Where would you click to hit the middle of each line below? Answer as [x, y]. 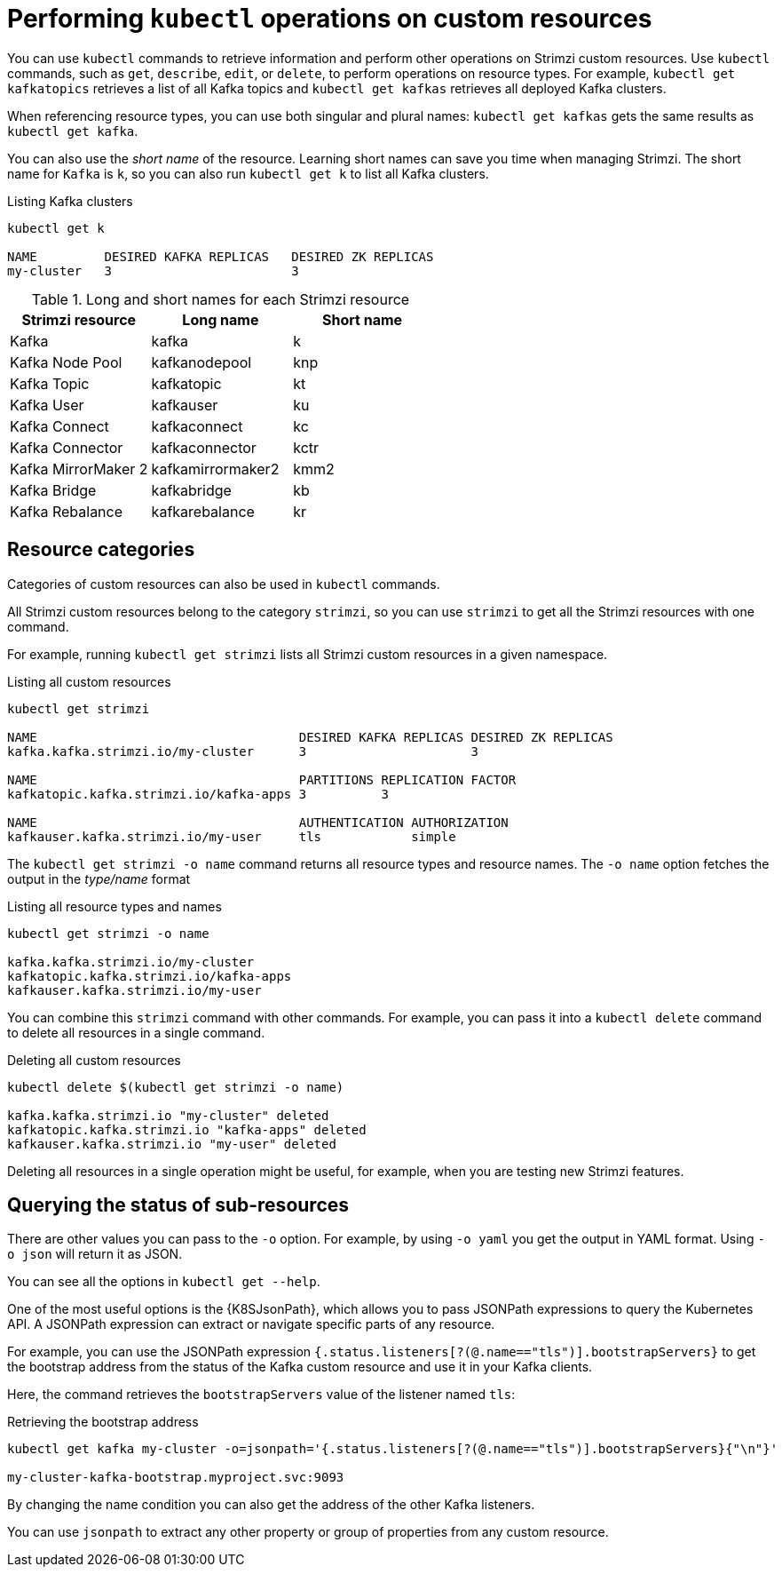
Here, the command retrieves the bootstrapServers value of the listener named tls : [261, 1395]
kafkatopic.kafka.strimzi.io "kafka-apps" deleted [187, 1129]
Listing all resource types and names [115, 906]
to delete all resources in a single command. [136, 1032]
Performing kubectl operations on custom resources [330, 19]
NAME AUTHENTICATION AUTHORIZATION [258, 822]
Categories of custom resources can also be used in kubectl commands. [224, 584]
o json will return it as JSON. [95, 1254]
